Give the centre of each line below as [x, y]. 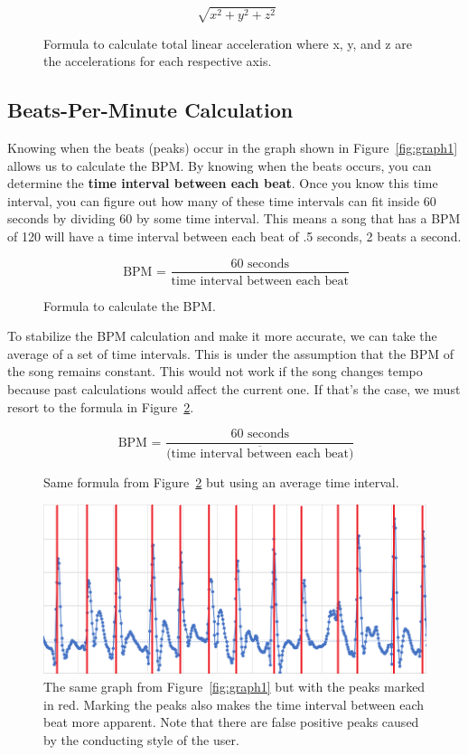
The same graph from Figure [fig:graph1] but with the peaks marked [234, 687]
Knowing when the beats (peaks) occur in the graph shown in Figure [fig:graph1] [233, 147]
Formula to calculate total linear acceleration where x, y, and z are [228, 43]
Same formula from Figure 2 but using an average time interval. [221, 482]
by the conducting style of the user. [141, 739]
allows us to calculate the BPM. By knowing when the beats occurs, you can [220, 165]
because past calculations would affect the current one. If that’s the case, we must [234, 388]
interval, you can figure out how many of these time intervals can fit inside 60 [222, 200]
